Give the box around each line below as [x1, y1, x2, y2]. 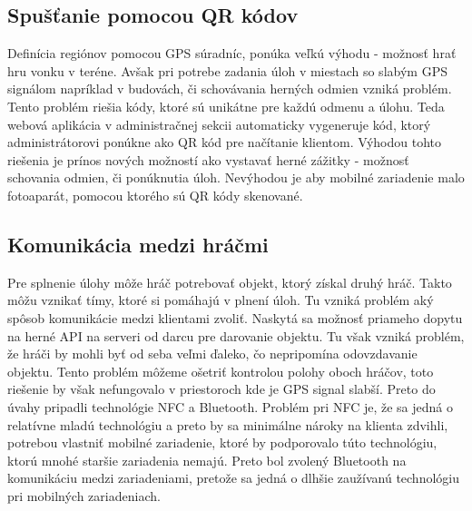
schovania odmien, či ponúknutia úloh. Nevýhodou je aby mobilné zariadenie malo [7, 168, 465, 187]
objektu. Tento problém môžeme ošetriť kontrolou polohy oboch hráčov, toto [7, 361, 434, 380]
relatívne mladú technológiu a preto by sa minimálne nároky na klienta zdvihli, [7, 415, 448, 434]
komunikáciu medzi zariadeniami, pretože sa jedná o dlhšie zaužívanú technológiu [7, 468, 460, 487]
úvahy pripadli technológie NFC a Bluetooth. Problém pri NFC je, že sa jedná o [7, 397, 453, 416]
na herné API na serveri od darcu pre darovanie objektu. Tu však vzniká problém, [7, 326, 465, 345]
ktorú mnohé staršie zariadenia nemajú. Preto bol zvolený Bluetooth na [7, 450, 407, 469]
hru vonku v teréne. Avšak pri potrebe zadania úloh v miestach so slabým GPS [7, 61, 447, 80]
